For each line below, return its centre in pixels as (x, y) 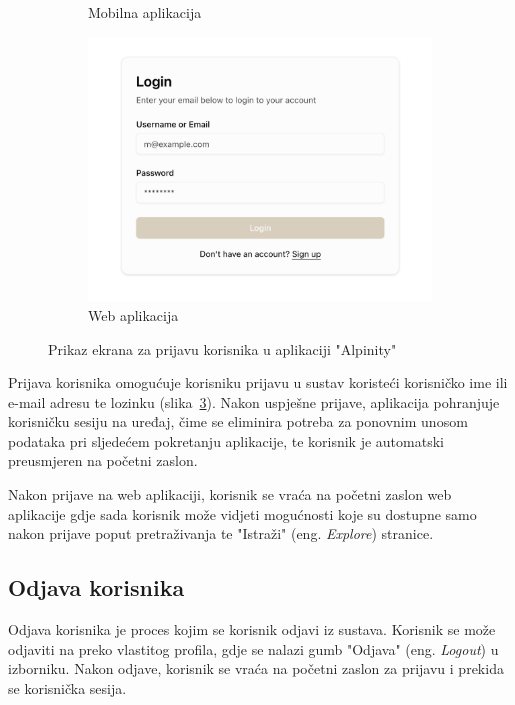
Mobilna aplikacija (145, 12)
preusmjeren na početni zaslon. (103, 460)
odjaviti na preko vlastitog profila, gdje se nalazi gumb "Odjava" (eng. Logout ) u (253, 648)
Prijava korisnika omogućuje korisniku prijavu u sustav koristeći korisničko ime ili (258, 382)
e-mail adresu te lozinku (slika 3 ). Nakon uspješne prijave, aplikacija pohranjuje (254, 401)
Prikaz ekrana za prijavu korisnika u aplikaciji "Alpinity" (222, 348)
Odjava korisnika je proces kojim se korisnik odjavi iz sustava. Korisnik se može (252, 629)
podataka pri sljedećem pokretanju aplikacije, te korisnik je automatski (226, 440)
